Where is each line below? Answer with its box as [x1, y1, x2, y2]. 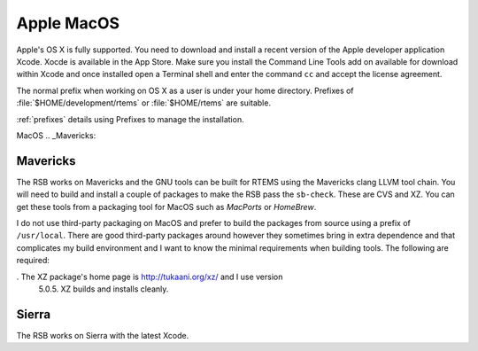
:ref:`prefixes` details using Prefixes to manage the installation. [16, 113, 244, 124]
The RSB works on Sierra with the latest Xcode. [16, 330, 189, 340]
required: [16, 255, 50, 266]
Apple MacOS [16, 13, 119, 33]
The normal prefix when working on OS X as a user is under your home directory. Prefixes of [16, 85, 354, 96]
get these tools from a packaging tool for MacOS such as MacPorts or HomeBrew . [16, 201, 317, 212]
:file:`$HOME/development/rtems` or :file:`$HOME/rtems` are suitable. [16, 97, 272, 108]
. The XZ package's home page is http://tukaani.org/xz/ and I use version [16, 271, 283, 282]
